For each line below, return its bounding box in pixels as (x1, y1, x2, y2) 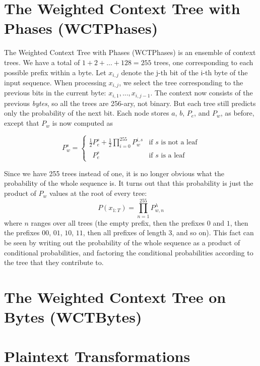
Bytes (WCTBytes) (4, 306, 142, 327)
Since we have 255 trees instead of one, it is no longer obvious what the (4, 168, 225, 178)
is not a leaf (161, 139, 198, 146)
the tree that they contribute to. (4, 257, 104, 268)
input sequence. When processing (4, 77, 106, 87)
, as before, (220, 108, 254, 118)
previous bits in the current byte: (4, 87, 106, 98)
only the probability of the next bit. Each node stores (4, 108, 169, 118)
